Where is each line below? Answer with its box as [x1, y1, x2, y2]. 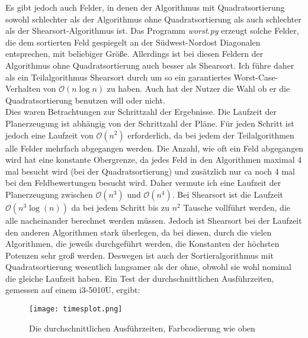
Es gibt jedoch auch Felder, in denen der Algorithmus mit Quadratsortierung [5, 1, 285, 13]
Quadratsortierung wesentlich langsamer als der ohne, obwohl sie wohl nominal [5, 260, 291, 273]
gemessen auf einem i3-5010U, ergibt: [5, 284, 140, 296]
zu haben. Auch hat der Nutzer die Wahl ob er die [107, 82, 290, 95]
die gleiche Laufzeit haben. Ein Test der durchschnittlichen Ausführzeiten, [5, 272, 274, 284]
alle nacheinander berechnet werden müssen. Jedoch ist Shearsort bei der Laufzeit [5, 214, 302, 226]
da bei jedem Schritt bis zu [71, 201, 169, 213]
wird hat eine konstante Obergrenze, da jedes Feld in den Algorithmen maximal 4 [5, 153, 302, 166]
